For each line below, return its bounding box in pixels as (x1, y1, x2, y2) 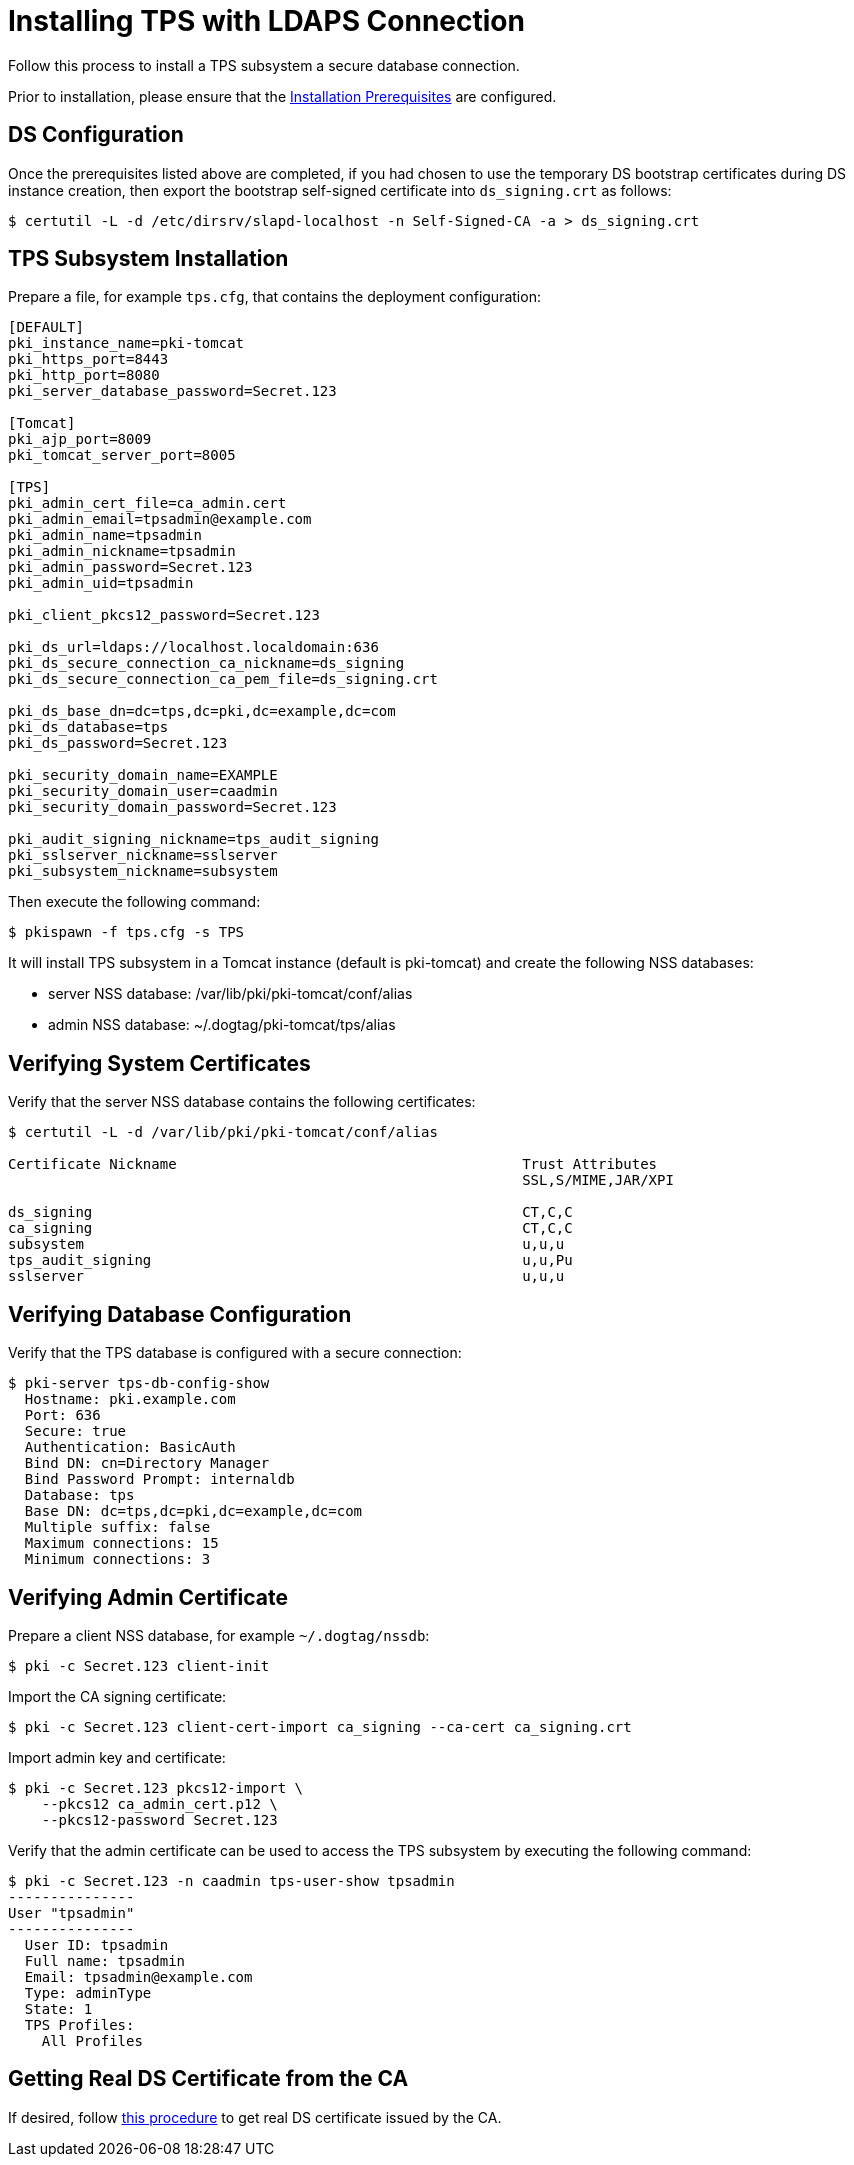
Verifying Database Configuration (8, 1301, 352, 1327)
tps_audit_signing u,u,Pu (8, 1252, 573, 1269)
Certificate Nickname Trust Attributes (8, 1156, 658, 1173)
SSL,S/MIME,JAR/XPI (522, 1172, 674, 1189)
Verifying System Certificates (8, 1050, 311, 1076)
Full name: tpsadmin (24, 1952, 186, 1969)
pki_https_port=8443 (8, 351, 169, 368)
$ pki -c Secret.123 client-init (8, 1657, 270, 1674)
